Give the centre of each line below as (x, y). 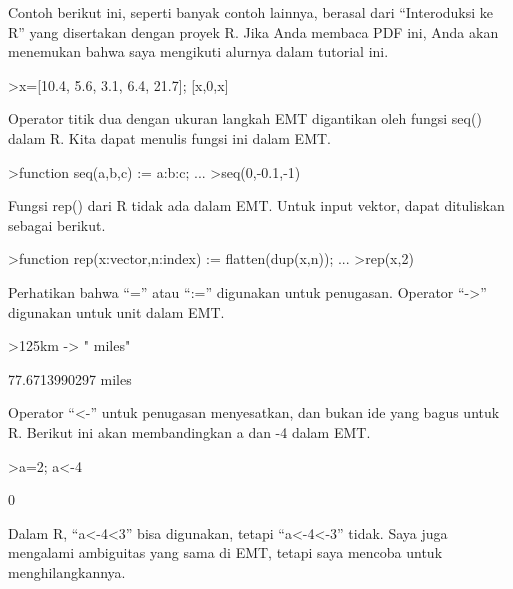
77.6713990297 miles (70, 378)
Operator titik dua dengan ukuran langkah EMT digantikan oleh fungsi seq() (245, 118)
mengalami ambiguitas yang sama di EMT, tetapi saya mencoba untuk (225, 552)
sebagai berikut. (57, 224)
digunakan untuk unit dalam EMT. (116, 311)
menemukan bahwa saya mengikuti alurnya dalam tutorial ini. (198, 51)
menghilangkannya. (67, 571)
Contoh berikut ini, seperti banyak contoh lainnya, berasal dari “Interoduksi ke (251, 12)
